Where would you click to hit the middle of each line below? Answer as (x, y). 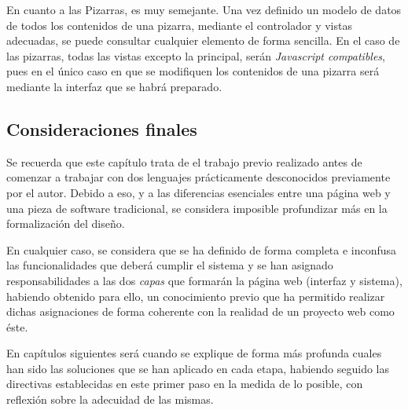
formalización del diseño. (66, 223)
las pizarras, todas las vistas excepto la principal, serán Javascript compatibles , (196, 55)
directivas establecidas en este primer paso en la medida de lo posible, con (185, 384)
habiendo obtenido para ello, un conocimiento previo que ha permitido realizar (196, 296)
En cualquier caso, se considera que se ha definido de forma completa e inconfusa (202, 249)
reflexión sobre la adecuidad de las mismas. (110, 399)
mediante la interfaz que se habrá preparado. (114, 86)
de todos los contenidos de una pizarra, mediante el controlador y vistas (179, 25)
